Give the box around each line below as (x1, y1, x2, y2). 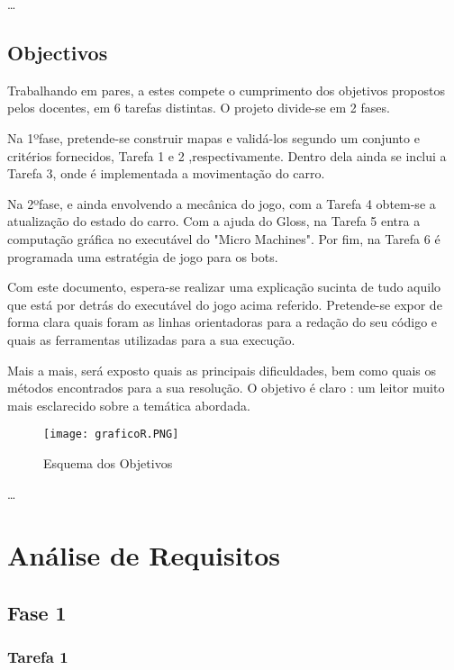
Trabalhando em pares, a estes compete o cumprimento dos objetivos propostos (7, 80, 445, 99)
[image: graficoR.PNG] (43, 428, 179, 441)
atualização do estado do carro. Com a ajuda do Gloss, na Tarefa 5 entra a (7, 212, 421, 231)
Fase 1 (7, 598, 67, 626)
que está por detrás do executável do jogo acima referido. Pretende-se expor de (7, 294, 442, 313)
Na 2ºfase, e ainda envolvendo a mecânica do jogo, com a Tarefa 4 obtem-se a (7, 194, 436, 213)
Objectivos (7, 38, 108, 66)
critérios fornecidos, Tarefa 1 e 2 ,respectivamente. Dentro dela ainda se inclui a (7, 146, 447, 165)
